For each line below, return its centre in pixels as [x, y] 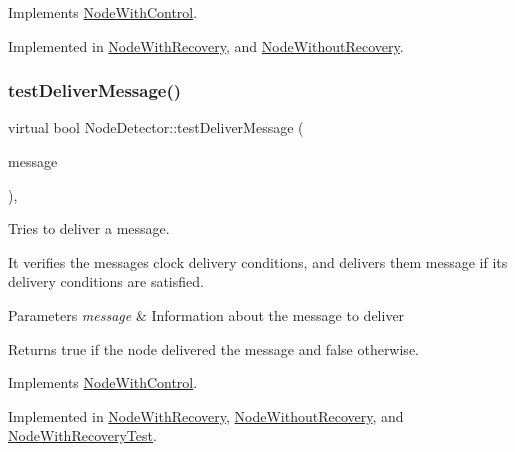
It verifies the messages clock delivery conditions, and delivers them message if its [258, 261]
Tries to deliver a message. [89, 228]
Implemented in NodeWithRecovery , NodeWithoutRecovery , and [206, 415]
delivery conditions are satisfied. [106, 281]
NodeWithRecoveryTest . [82, 435]
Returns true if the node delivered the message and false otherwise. [213, 348]
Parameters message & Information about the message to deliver [206, 314]
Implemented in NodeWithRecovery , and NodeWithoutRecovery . [206, 45]
